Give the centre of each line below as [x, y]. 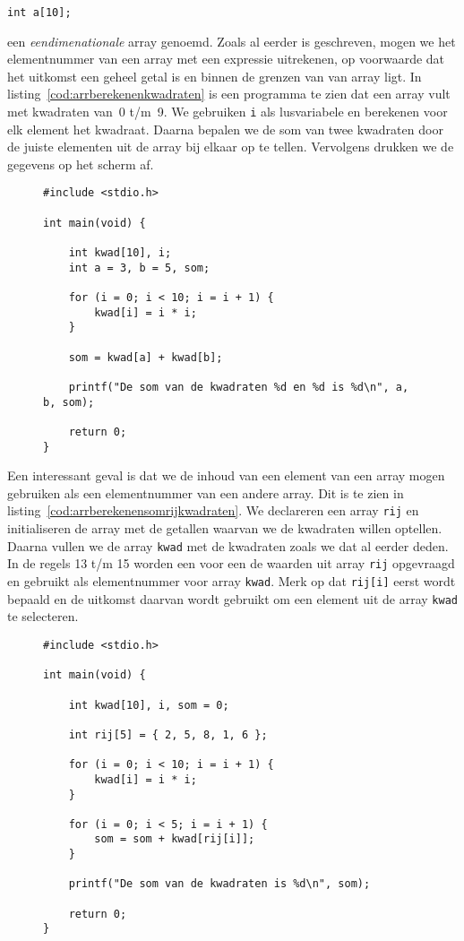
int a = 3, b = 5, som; [139, 268]
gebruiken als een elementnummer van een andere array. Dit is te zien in [206, 492]
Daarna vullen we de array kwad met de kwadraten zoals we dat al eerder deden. [228, 545]
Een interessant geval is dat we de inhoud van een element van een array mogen [226, 475]
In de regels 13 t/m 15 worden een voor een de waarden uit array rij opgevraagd [231, 563]
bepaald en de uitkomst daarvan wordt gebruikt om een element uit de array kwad [232, 598]
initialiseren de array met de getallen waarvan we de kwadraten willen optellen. [225, 528]
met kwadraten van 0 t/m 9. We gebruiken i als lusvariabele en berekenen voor [228, 112]
